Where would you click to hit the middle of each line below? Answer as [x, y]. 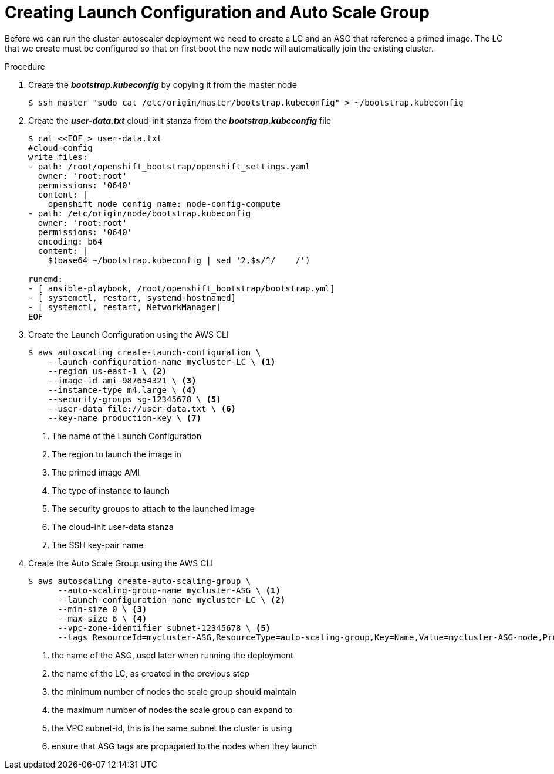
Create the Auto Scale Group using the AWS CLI [121, 563]
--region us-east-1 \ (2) [107, 371]
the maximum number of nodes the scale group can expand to [172, 709]
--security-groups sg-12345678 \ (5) [134, 399]
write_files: [58, 157]
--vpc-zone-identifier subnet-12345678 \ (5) [164, 628]
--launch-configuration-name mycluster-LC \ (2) [172, 600]
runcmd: [46, 279]
